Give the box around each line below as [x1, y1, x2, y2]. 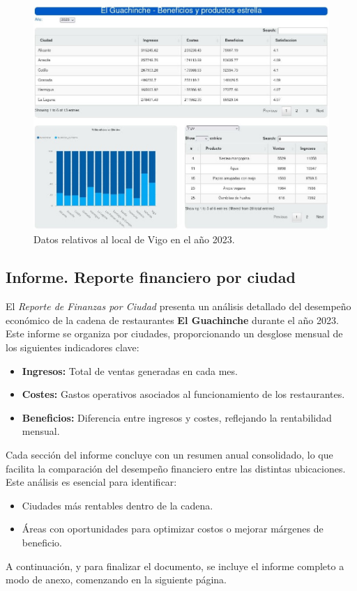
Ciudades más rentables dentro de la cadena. [22, 498, 213, 512]
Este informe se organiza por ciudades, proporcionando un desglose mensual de [6, 326, 343, 341]
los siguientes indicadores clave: [6, 339, 139, 354]
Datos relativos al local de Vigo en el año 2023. [33, 232, 235, 247]
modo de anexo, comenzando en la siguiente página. [6, 572, 227, 587]
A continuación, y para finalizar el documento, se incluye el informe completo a [6, 558, 344, 573]
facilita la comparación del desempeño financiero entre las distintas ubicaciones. [6, 461, 346, 475]
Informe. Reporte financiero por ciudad [6, 266, 296, 288]
